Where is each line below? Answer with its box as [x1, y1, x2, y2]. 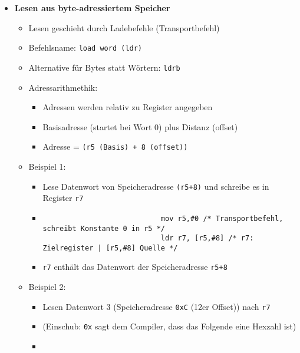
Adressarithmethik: [28, 81, 98, 93]
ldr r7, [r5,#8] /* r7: [160, 234, 254, 243]
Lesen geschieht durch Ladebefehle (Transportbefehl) [28, 21, 220, 34]
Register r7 [42, 192, 84, 204]
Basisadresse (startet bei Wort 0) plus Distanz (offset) [42, 120, 238, 133]
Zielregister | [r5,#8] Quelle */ [42, 243, 178, 252]
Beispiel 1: [28, 160, 66, 172]
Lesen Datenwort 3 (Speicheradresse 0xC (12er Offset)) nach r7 [42, 300, 271, 312]
